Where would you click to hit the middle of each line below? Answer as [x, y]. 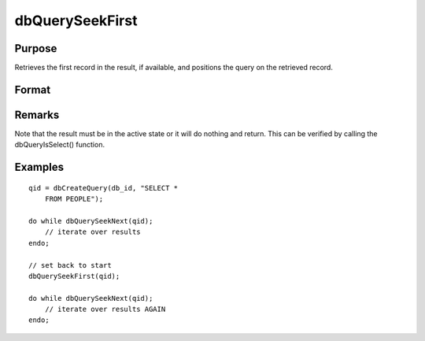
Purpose [36, 48]
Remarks [37, 115]
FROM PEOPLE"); [74, 199]
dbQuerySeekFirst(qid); [74, 276]
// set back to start [70, 265]
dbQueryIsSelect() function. [60, 145]
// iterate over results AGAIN [105, 309]
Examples [39, 167]
